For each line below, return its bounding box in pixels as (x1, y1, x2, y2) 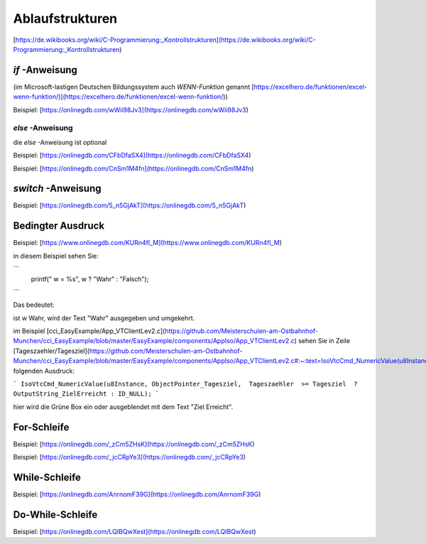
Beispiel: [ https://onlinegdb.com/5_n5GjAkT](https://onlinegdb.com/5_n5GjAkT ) (13, 201, 246, 210)
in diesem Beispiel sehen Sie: (13, 251, 99, 260)
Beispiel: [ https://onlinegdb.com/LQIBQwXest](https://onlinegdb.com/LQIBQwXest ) (13, 527, 256, 535)
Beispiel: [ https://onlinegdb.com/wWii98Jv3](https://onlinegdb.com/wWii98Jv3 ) (13, 105, 248, 114)
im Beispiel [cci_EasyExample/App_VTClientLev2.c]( (13, 327, 165, 335)
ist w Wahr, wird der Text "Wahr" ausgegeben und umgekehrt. (13, 313, 195, 322)
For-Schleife (13, 421, 70, 433)
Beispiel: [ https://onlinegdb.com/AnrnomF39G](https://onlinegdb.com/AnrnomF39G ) (13, 490, 261, 499)
